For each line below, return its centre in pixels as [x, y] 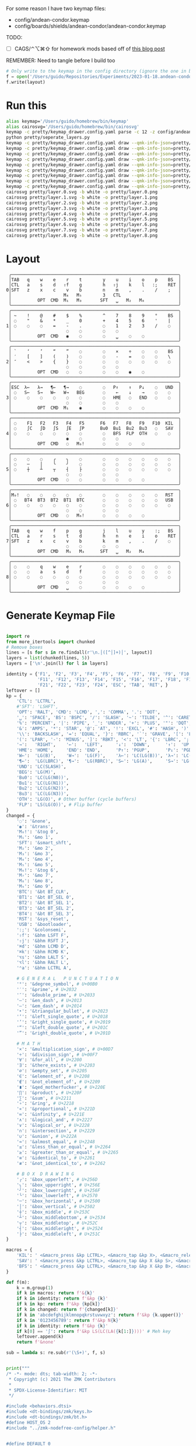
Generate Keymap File [61, 616]
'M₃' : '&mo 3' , [35, 854]
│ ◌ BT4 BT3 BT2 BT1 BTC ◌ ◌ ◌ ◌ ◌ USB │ [95, 500]
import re [18, 636]
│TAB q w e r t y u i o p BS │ [95, 280]
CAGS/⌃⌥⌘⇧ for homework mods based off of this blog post [90, 49]
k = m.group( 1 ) [35, 1288]
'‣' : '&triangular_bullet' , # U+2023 [62, 1011]
